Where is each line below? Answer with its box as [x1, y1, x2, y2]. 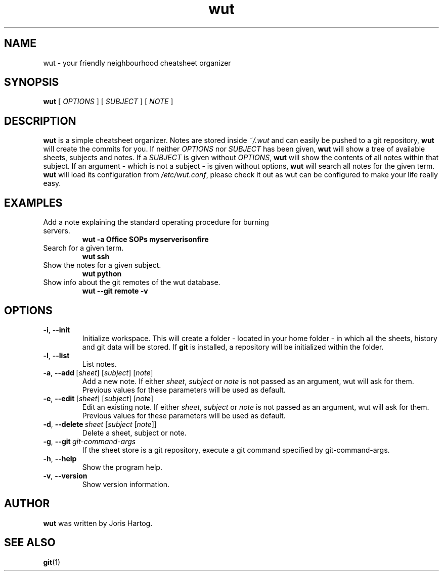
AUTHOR [4, 497, 50, 510]
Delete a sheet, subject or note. [82, 428, 187, 437]
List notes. [82, 359, 117, 368]
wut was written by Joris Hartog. [43, 518, 153, 528]
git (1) [43, 557, 61, 566]
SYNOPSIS [4, 76, 59, 89]
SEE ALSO [4, 536, 56, 549]
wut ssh [82, 252, 110, 261]
